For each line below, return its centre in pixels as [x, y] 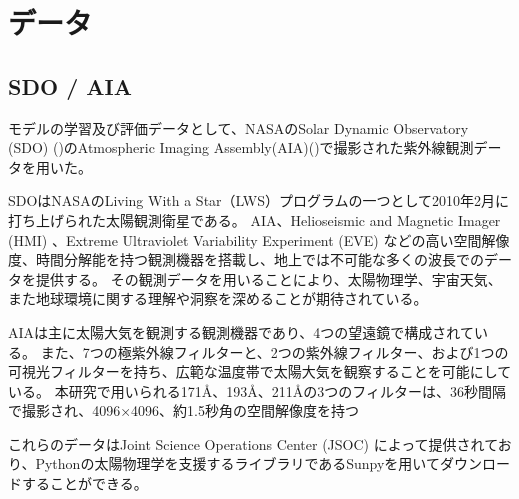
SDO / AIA [70, 85]
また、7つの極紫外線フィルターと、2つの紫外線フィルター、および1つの [274, 351]
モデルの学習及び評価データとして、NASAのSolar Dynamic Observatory [238, 127]
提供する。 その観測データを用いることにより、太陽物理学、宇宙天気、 [268, 278]
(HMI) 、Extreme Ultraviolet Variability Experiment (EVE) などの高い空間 [245, 239]
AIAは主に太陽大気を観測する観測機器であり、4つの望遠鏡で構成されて [241, 331]
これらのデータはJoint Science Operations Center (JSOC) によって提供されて [253, 443]
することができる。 [84, 483]
